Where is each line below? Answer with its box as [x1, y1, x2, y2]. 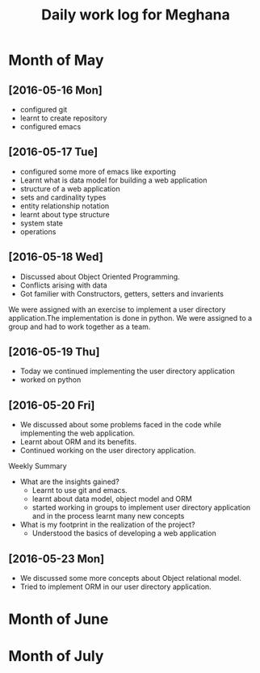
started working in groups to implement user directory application [31, 503, 251, 512]
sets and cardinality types [19, 192, 107, 202]
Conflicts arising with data [19, 280, 107, 290]
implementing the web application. [19, 428, 136, 438]
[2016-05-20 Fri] [8, 398, 95, 412]
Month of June [8, 610, 109, 629]
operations [19, 226, 57, 236]
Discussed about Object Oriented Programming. [19, 271, 180, 281]
